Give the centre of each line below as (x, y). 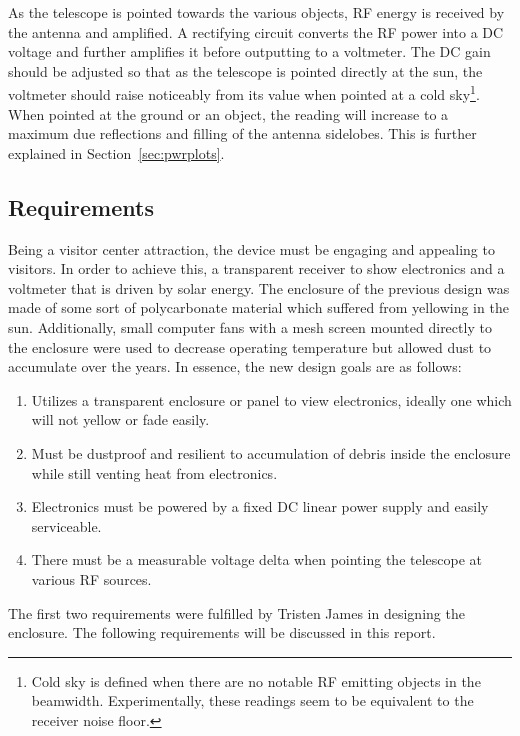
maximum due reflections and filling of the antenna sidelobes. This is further (242, 133)
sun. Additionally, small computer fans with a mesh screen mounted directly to (250, 326)
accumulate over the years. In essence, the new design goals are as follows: (235, 366)
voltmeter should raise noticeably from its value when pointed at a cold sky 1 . (244, 93)
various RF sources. (91, 578)
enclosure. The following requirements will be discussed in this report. (222, 632)
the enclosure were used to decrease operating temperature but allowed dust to (250, 346)
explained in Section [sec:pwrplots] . (116, 152)
